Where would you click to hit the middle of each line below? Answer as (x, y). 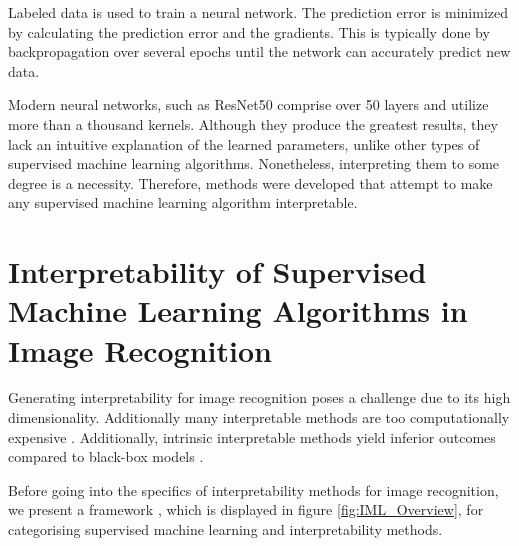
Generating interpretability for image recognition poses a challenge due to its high (259, 397)
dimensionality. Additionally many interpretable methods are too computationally (259, 417)
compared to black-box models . (106, 456)
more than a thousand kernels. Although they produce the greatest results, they (253, 123)
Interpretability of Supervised (217, 271)
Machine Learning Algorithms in (238, 310)
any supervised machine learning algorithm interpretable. (183, 202)
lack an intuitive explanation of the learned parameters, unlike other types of (244, 143)
